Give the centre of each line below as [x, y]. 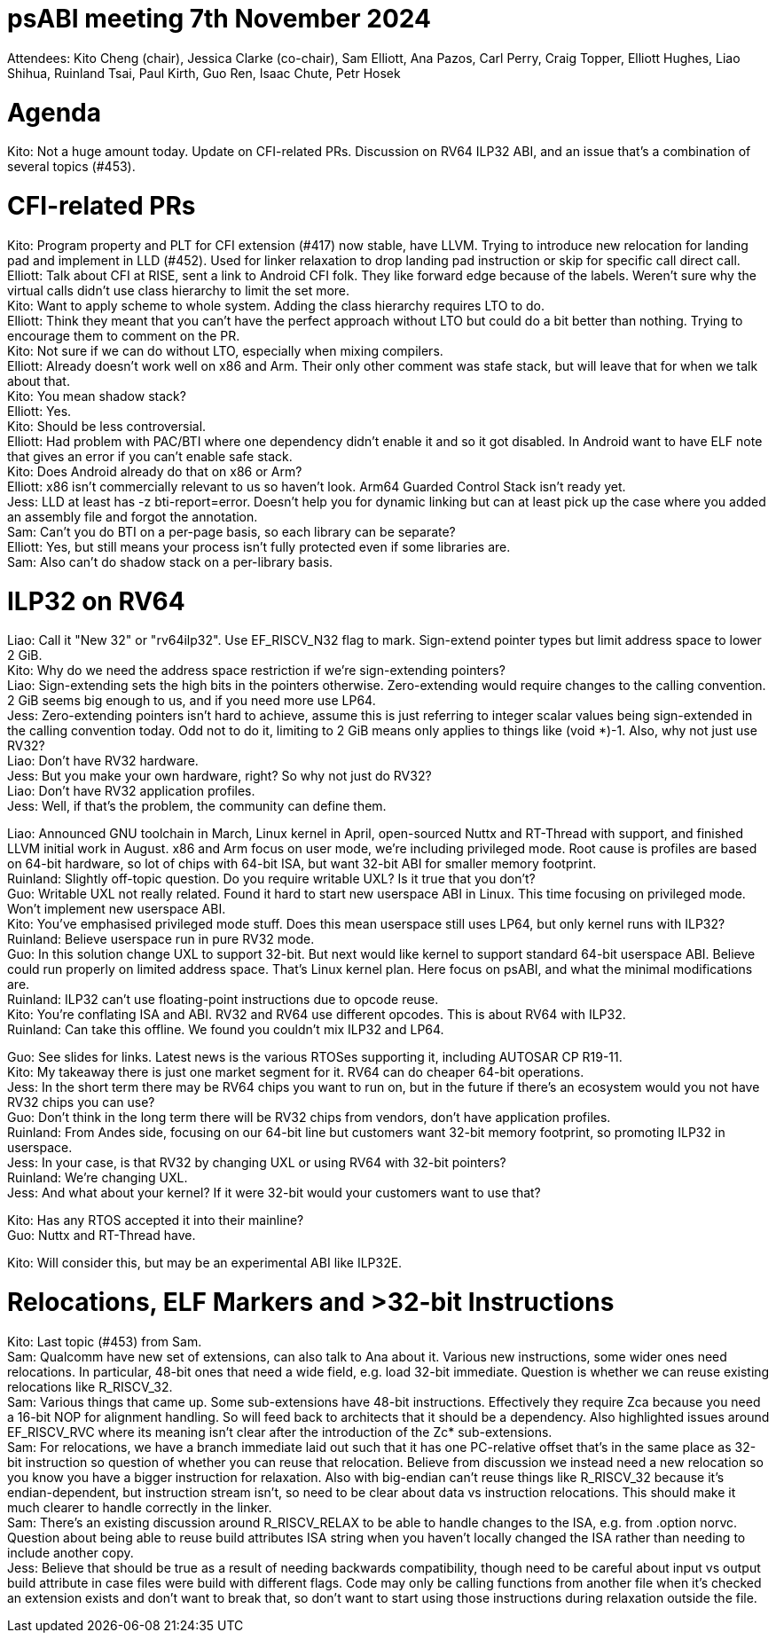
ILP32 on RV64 [96, 601]
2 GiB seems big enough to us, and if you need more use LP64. [192, 701]
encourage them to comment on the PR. [124, 335]
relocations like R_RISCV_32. [90, 1386]
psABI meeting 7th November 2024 [219, 19]
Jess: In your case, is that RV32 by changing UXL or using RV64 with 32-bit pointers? [257, 1163]
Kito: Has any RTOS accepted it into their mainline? [156, 1220]
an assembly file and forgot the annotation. [133, 516]
